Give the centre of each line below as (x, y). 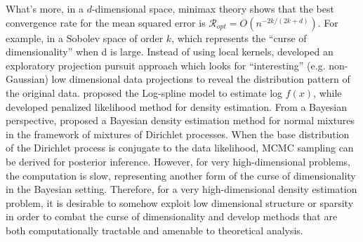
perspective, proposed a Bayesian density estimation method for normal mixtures (180, 120)
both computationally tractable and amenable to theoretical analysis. (154, 230)
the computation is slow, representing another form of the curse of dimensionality (181, 175)
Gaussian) (27, 79)
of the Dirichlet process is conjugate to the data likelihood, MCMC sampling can (180, 148)
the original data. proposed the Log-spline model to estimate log (144, 92)
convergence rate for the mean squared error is (106, 22)
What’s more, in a (45, 8)
